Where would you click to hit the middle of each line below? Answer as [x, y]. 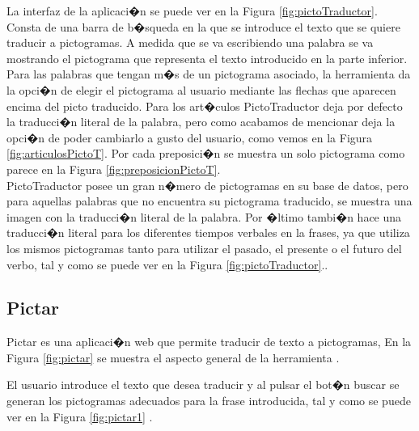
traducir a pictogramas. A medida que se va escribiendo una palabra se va [190, 42]
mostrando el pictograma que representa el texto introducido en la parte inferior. [207, 58]
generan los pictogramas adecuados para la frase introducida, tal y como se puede [209, 401]
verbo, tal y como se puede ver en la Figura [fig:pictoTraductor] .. [167, 264]
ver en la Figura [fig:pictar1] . [80, 416]
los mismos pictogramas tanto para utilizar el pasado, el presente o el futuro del [204, 248]
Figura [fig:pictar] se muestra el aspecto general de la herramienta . [173, 357]
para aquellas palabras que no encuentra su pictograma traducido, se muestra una [209, 201]
